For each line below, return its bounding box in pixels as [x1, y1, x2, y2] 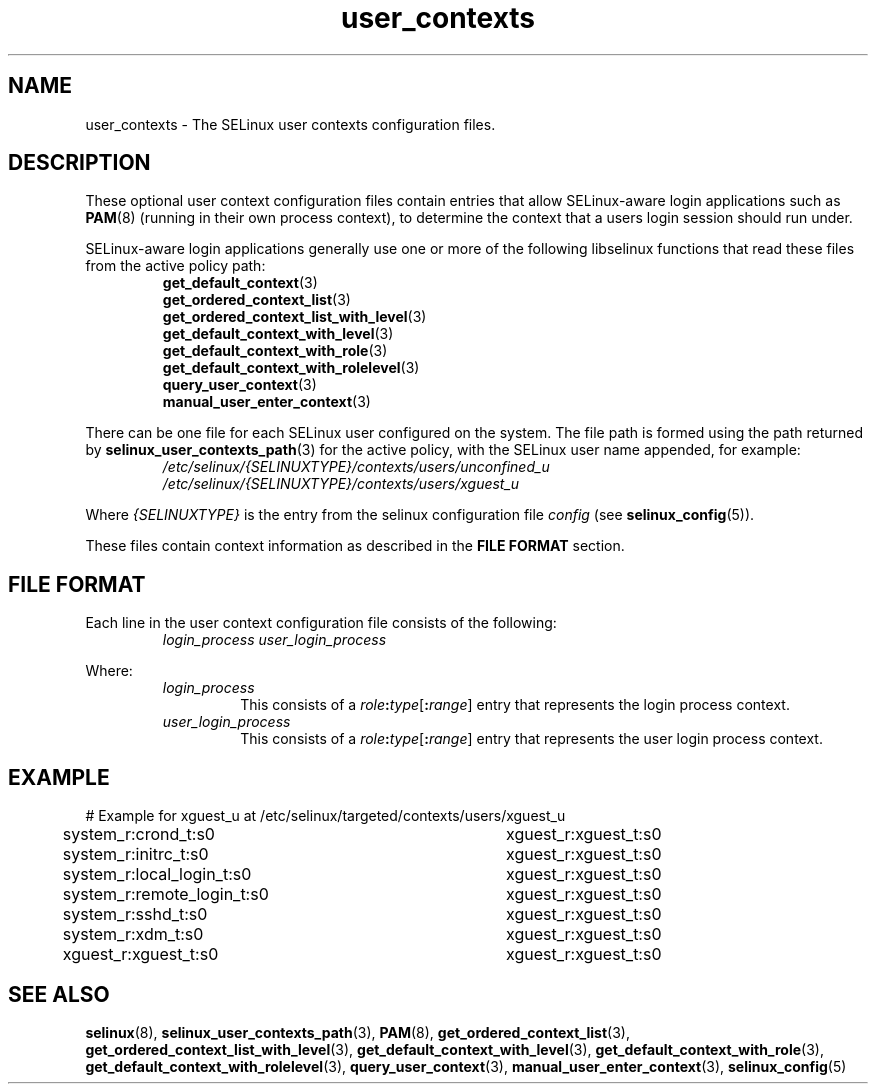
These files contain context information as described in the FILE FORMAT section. [85, 537, 625, 555]
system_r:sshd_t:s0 [62, 904, 208, 925]
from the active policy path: [85, 257, 266, 275]
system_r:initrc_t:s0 [62, 844, 209, 865]
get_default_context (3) [162, 274, 318, 292]
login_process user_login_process [162, 631, 387, 649]
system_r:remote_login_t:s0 [62, 884, 269, 905]
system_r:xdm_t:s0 [62, 924, 204, 945]
